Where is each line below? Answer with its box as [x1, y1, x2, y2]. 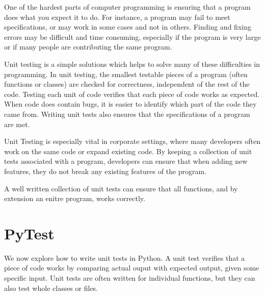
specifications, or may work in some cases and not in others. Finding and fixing [4, 21, 251, 32]
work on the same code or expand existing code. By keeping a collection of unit [4, 145, 252, 156]
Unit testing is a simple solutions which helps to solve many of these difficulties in [4, 58, 260, 69]
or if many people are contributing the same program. [4, 41, 172, 52]
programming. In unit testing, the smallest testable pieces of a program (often [4, 68, 248, 79]
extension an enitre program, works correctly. [4, 193, 145, 204]
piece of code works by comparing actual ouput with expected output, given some [4, 262, 259, 273]
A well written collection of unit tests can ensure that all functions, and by [4, 183, 238, 193]
